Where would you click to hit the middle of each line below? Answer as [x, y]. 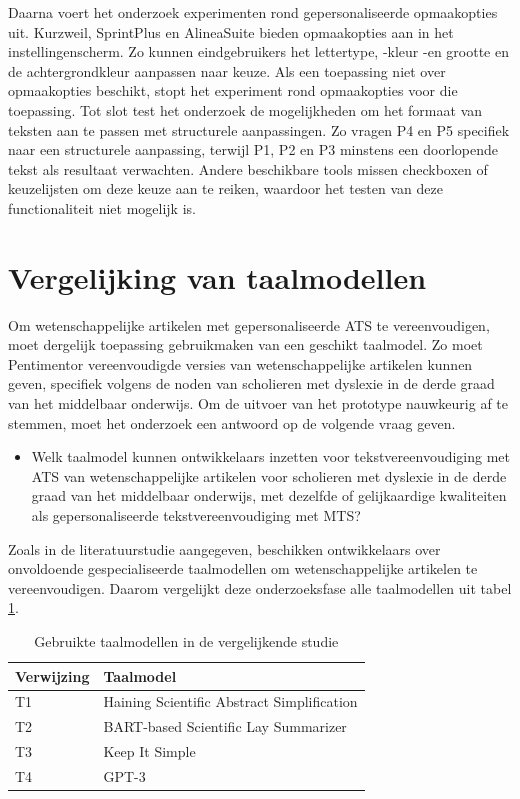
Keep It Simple [149, 751]
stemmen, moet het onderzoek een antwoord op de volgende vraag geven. [232, 422]
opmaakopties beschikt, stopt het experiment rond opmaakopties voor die [233, 90]
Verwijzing [52, 675]
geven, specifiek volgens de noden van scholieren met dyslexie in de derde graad [251, 383]
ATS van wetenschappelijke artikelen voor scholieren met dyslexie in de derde [269, 475]
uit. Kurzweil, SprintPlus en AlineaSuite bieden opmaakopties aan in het [231, 31]
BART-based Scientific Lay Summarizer [225, 726]
